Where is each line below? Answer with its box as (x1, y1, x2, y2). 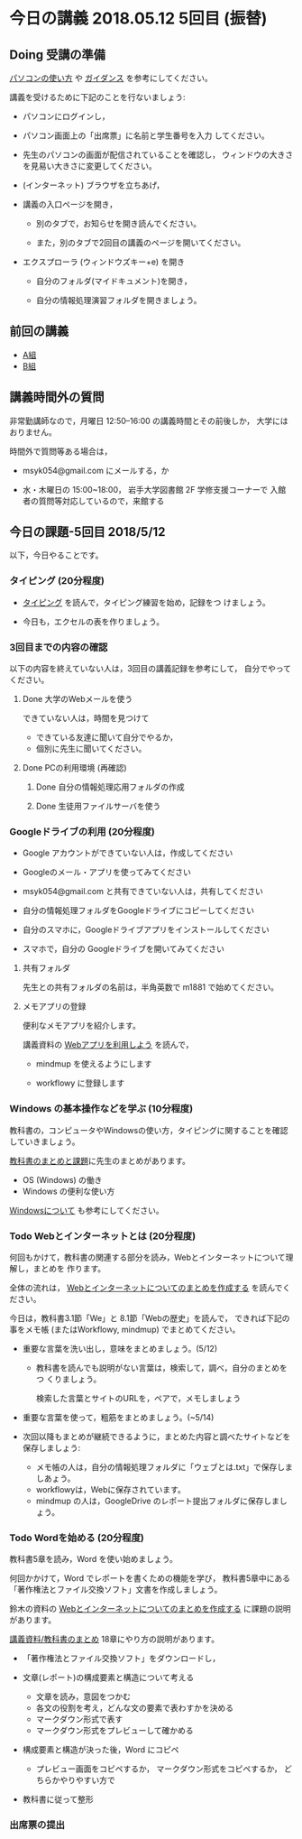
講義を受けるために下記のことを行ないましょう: (9, 92, 187, 102)
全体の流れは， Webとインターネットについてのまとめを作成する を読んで (9, 1282, 283, 1293)
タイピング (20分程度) (9, 575, 105, 587)
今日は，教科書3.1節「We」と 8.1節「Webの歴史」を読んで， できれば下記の (9, 1312, 290, 1323)
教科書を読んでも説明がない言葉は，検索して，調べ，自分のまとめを (35, 1362, 288, 1372)
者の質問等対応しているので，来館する (22, 495, 165, 506)
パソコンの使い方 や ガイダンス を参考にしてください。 (9, 73, 214, 83)
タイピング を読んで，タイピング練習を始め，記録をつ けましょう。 (22, 596, 270, 607)
